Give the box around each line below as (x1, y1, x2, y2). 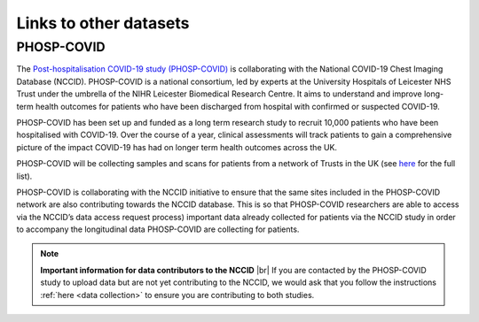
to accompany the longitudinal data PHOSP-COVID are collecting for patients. (16, 224, 300, 234)
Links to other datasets (16, 13, 190, 33)
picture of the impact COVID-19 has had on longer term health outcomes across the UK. (16, 142, 337, 152)
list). (16, 171, 33, 181)
